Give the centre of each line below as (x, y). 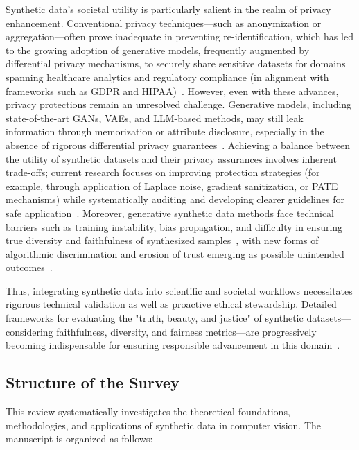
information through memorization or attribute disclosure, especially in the (165, 131)
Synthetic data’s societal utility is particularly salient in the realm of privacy (168, 9)
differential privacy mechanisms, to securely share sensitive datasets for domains (176, 63)
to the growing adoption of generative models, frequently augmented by (158, 50)
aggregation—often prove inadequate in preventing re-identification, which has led (179, 36)
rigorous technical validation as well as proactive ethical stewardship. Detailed (171, 304)
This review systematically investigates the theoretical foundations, (148, 412)
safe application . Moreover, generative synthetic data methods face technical (170, 213)
